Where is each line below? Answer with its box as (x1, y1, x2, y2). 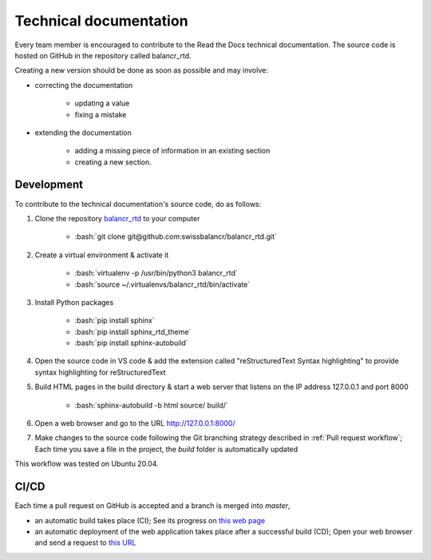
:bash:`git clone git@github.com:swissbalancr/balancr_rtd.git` (74, 232, 277, 241)
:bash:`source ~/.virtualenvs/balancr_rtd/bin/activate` (74, 280, 251, 289)
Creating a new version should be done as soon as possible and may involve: (14, 66, 269, 75)
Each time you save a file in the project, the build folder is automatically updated (34, 444, 299, 454)
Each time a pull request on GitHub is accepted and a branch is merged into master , (14, 501, 291, 510)
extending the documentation (34, 128, 132, 137)
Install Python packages (34, 297, 114, 307)
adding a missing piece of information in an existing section (74, 146, 271, 156)
